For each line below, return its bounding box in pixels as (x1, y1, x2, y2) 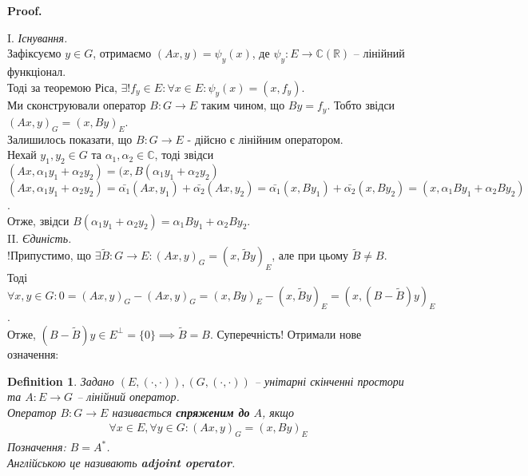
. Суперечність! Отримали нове (209, 325, 362, 342)
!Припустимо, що (7, 247, 92, 264)
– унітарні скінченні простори (254, 372, 404, 389)
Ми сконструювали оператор (7, 97, 146, 113)
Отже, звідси (7, 212, 69, 228)
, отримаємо (93, 45, 152, 61)
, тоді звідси (154, 146, 214, 163)
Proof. (7, 2, 42, 18)
